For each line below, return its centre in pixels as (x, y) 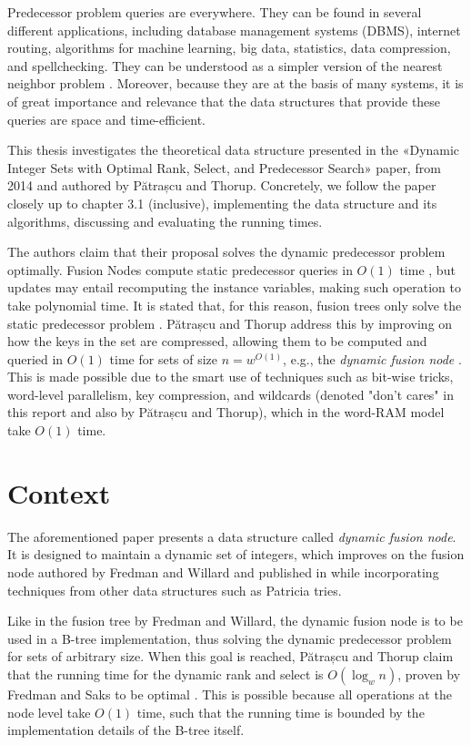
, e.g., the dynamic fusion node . (372, 358)
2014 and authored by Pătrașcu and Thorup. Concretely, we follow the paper (222, 185)
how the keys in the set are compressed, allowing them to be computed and (217, 341)
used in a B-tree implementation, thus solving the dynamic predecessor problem (230, 638)
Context (59, 492)
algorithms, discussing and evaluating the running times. (165, 221)
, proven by (429, 674)
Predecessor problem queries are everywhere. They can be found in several (215, 12)
